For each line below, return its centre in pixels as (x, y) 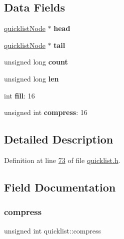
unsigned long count (36, 62)
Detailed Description (59, 139)
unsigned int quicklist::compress (53, 230)
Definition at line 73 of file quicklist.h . (62, 160)
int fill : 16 (19, 95)
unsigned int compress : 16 (46, 112)
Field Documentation (60, 187)
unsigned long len (31, 78)
